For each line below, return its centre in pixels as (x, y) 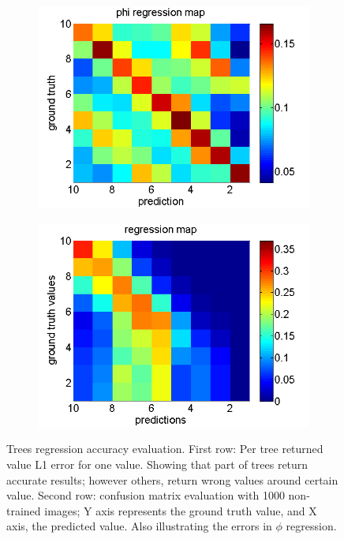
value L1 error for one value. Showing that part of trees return (157, 464)
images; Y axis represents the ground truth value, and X (181, 510)
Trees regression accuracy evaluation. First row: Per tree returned (165, 449)
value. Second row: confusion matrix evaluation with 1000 (146, 495)
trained (24, 510)
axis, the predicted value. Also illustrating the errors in (139, 526)
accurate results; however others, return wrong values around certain (172, 479)
